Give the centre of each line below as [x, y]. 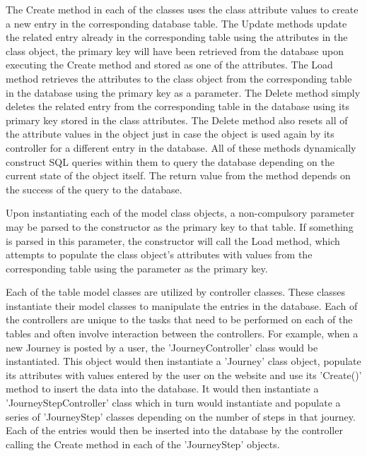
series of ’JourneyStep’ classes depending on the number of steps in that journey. [181, 416]
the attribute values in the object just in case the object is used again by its [170, 134]
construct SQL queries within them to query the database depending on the [170, 161]
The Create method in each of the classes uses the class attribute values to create [182, 9]
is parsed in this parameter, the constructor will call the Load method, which [173, 240]
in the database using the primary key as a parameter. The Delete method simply [183, 92]
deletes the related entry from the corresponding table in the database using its [177, 106]
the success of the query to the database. [94, 189]
